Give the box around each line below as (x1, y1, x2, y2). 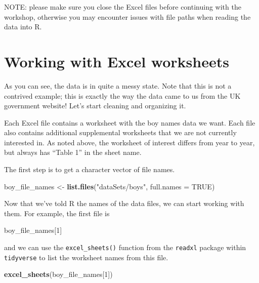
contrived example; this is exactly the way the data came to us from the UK (4, 90, 241, 101)
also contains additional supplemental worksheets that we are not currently (4, 127, 237, 138)
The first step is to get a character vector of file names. (4, 164, 175, 175)
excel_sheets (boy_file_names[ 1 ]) (4, 269, 113, 279)
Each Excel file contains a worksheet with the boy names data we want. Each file (4, 117, 255, 128)
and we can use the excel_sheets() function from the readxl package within (4, 242, 246, 253)
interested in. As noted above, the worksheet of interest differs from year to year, (4, 137, 255, 147)
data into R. (4, 21, 42, 32)
